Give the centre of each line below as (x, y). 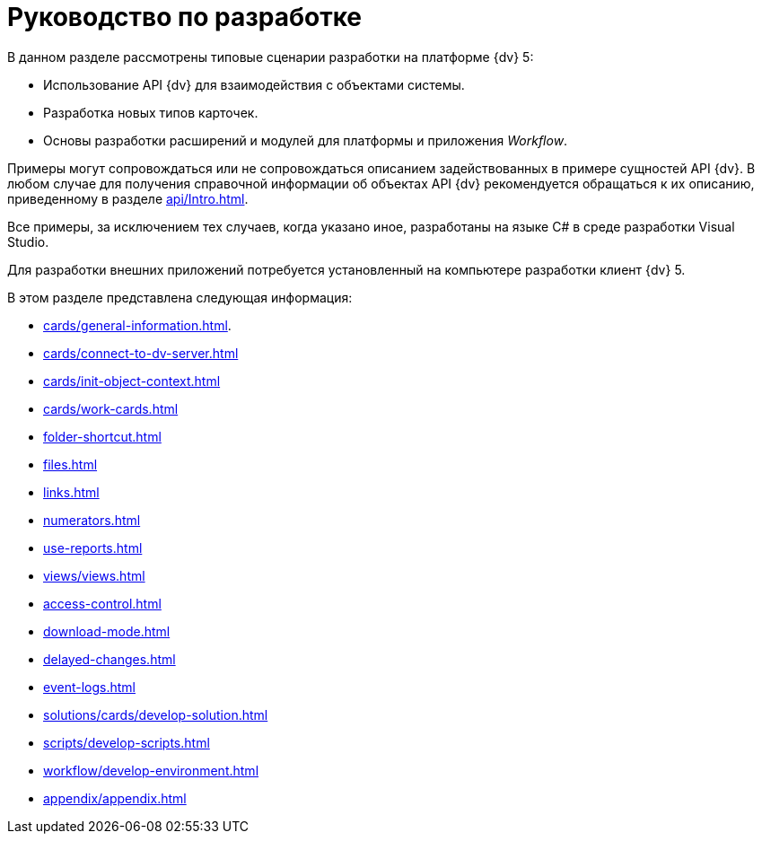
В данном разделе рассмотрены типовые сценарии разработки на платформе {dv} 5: (271, 57)
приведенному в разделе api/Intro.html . (128, 198)
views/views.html (94, 575)
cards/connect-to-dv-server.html (141, 353)
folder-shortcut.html (102, 436)
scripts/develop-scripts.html (127, 742)
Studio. (28, 241)
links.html (71, 492)
